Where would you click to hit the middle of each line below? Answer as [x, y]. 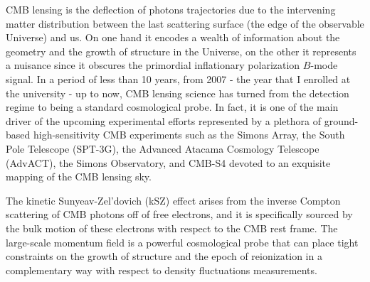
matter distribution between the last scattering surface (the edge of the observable [185, 23]
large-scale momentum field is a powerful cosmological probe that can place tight [182, 242]
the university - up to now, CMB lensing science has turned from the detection [178, 93]
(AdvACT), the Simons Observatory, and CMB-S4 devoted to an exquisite [168, 162]
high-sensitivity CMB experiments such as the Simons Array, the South [189, 135]
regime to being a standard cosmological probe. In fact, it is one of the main [172, 107]
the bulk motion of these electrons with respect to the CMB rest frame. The [172, 228]
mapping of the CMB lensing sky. [79, 177]
